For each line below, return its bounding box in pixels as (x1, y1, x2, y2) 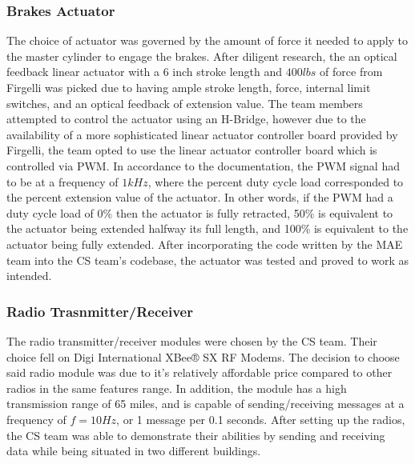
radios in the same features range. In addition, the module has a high (6, 379, 347, 396)
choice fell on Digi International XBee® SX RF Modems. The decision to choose (6, 348, 400, 365)
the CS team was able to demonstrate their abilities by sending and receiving (6, 426, 385, 443)
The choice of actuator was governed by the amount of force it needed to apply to (6, 32, 409, 49)
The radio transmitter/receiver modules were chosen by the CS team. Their (6, 332, 377, 349)
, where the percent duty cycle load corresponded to (147, 173, 404, 190)
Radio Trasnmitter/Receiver (6, 301, 193, 321)
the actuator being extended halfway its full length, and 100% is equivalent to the (6, 220, 409, 237)
